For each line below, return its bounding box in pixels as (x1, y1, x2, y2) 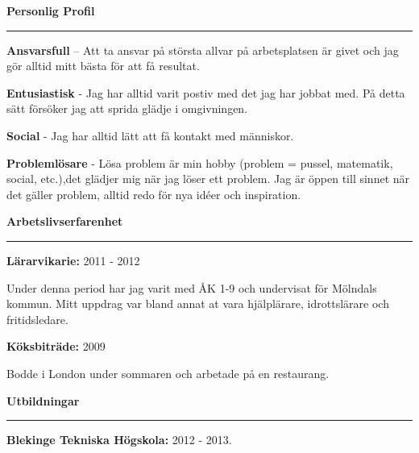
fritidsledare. (6, 310, 68, 327)
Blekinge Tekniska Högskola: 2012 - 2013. (6, 431, 232, 448)
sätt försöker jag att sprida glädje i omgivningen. (6, 100, 248, 117)
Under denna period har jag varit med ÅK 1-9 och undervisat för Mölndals (6, 279, 377, 296)
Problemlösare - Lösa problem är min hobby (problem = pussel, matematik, (6, 154, 393, 171)
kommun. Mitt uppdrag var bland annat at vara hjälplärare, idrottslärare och (6, 295, 389, 312)
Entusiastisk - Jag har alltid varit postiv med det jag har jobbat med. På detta (6, 84, 405, 101)
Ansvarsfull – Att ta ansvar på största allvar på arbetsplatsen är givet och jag (6, 41, 399, 58)
